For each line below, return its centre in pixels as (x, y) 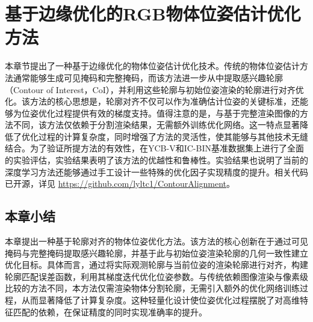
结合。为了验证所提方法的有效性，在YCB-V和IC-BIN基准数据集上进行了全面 (154, 148)
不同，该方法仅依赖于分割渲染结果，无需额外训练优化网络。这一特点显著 (156, 125)
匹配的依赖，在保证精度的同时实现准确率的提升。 (110, 311)
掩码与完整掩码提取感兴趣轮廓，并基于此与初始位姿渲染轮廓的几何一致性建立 (156, 253)
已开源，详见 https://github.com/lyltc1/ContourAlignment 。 (120, 184)
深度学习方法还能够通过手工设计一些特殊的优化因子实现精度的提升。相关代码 (156, 172)
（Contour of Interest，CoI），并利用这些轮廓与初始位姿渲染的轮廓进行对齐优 (154, 89)
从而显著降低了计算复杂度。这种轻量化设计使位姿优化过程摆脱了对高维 (160, 300)
